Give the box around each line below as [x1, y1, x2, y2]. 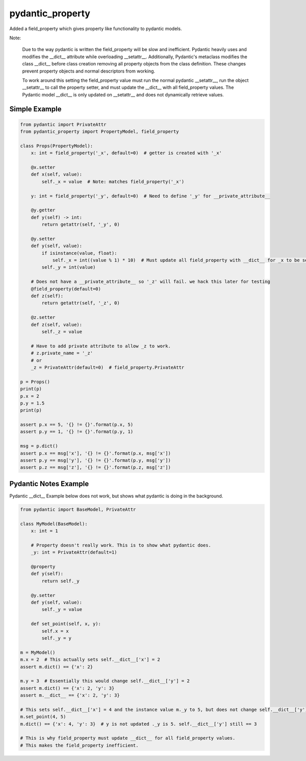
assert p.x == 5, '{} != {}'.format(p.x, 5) [20, 422, 134, 427]
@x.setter [31, 164, 56, 171]
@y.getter [31, 207, 56, 213]
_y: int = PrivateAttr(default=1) [31, 550, 117, 555]
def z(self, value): [31, 322, 83, 327]
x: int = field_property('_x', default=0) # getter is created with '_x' [31, 150, 222, 156]
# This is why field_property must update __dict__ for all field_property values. [20, 735, 236, 741]
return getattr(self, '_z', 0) [41, 300, 120, 306]
